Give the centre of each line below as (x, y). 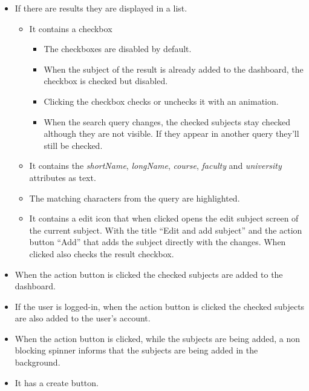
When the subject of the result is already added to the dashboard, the (174, 69)
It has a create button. (57, 382)
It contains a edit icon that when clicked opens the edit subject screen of (164, 218)
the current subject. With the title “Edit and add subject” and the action (166, 230)
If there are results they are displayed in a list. (101, 8)
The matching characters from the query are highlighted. (135, 198)
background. (37, 362)
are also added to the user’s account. (83, 318)
